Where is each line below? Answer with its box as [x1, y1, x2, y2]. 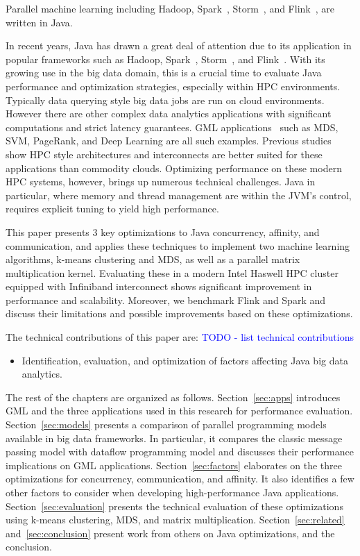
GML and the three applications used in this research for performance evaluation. [6, 403, 353, 418]
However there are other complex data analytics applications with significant [6, 106, 332, 121]
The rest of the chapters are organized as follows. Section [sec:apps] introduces [6, 389, 341, 404]
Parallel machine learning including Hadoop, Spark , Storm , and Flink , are [6, 1, 334, 15]
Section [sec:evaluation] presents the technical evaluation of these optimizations [6, 498, 343, 513]
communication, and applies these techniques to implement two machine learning [6, 238, 350, 253]
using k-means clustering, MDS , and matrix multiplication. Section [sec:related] [6, 512, 345, 527]
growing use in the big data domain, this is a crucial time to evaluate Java [6, 65, 322, 80]
